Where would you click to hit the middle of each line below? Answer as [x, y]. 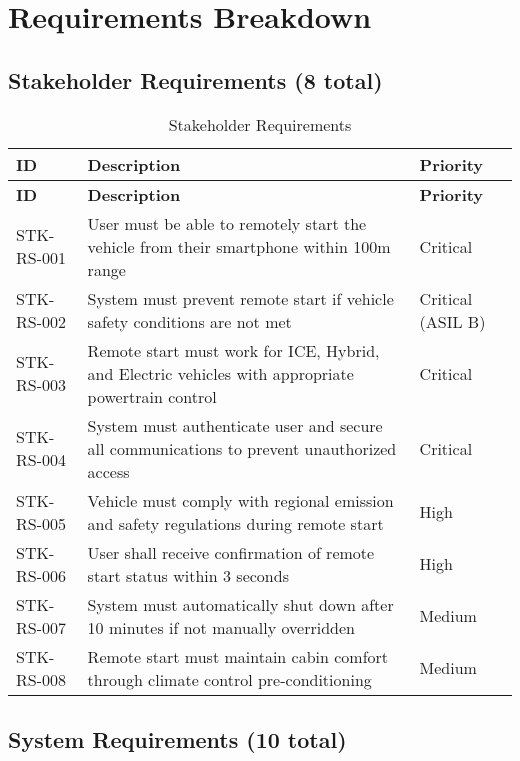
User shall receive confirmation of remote [231, 552]
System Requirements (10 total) [177, 738]
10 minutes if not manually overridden [221, 627]
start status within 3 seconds [188, 575]
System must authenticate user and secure [235, 425]
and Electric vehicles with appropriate [220, 373]
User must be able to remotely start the [227, 223]
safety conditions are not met [189, 321]
